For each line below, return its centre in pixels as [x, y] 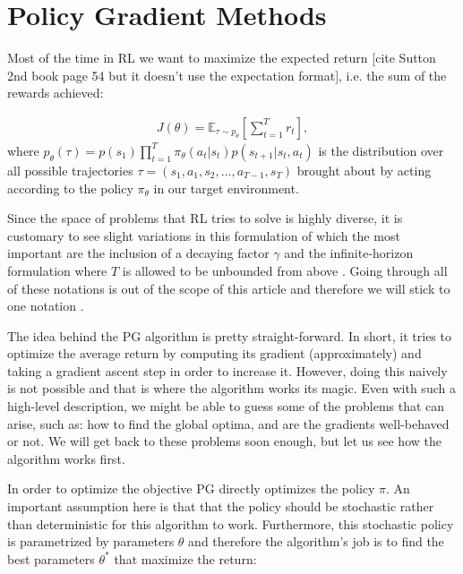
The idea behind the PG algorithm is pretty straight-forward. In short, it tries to [229, 335]
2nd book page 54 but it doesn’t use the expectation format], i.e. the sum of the [227, 75]
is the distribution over [381, 150]
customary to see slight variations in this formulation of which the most [204, 235]
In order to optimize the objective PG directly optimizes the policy [191, 488]
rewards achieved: [56, 93]
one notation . [46, 306]
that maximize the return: [185, 558]
